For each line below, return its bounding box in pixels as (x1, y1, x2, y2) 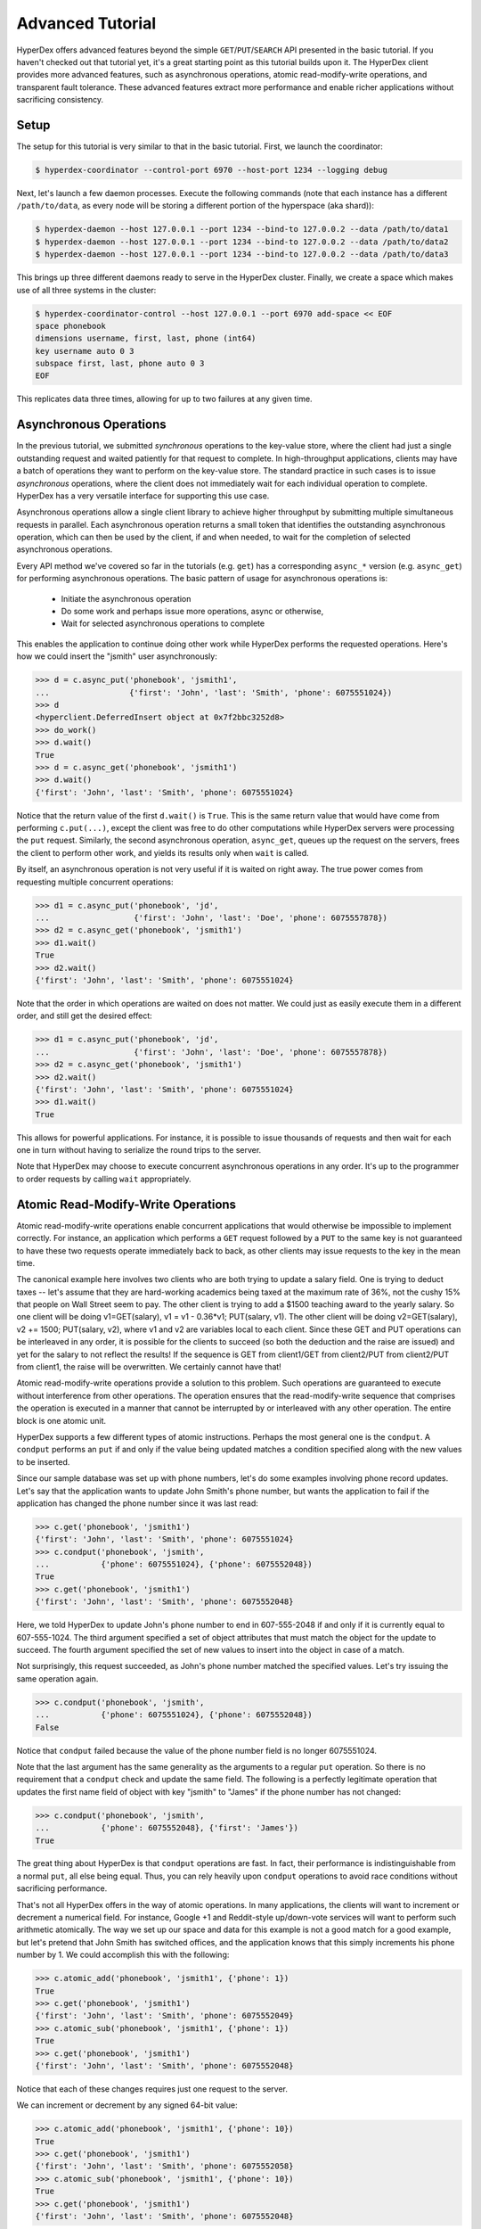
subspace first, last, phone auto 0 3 (35, 358, 205, 369)
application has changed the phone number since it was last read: (16, 1498, 258, 1509)
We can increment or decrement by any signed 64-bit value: (16, 2100, 238, 2110)
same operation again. (16, 1673, 99, 1684)
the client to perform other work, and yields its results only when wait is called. (16, 847, 309, 858)
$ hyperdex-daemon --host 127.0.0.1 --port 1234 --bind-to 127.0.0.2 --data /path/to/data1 (35, 224, 449, 234)
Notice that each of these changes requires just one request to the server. (16, 2083, 289, 2094)
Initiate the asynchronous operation (61, 593, 192, 604)
